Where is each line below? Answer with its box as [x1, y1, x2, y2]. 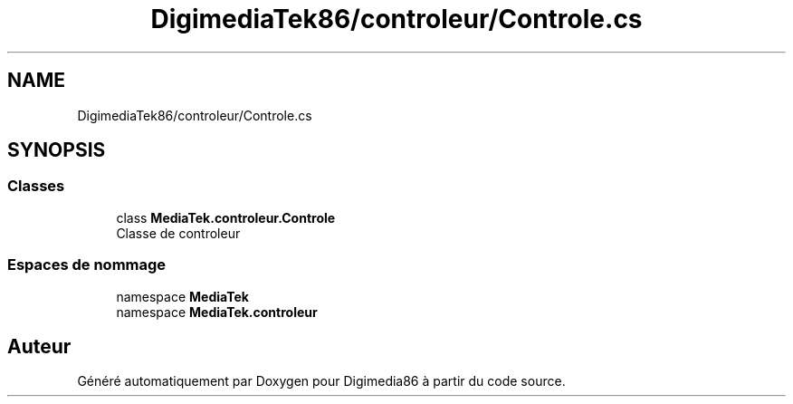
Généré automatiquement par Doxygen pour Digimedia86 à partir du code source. [77, 373, 566, 390]
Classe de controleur [116, 225, 241, 241]
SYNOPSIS [7, 139, 106, 162]
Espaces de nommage [7, 255, 167, 274]
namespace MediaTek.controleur [116, 303, 318, 320]
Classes [7, 177, 65, 196]
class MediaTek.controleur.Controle [116, 209, 336, 226]
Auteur [7, 334, 72, 358]
